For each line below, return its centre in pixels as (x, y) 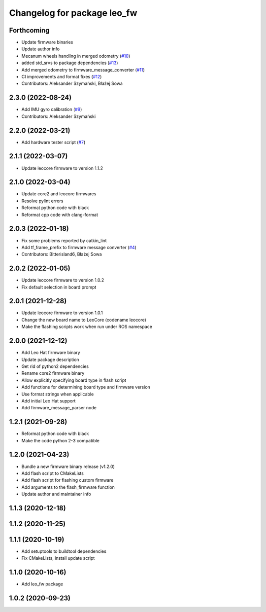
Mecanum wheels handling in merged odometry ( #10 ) (76, 56)
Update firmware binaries (47, 42)
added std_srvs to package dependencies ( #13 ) (70, 63)
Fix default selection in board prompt (59, 287)
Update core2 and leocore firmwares (59, 194)
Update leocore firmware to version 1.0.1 (62, 313)
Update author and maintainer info (56, 494)
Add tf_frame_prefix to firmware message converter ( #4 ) (79, 247)
